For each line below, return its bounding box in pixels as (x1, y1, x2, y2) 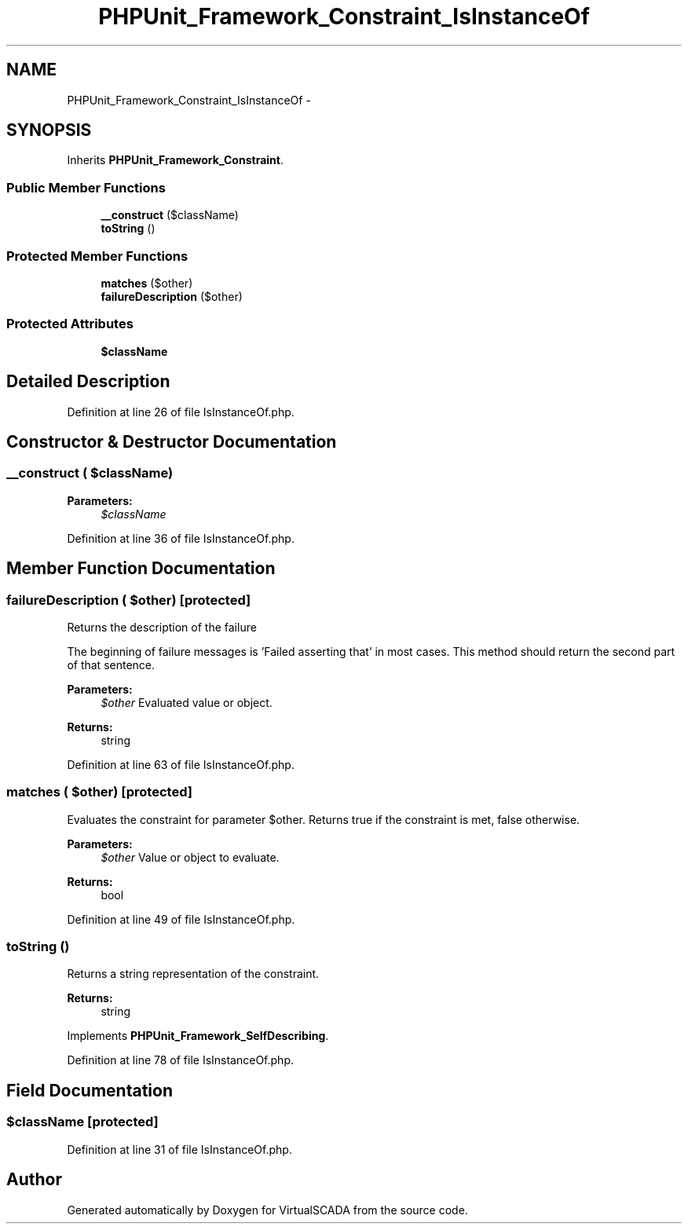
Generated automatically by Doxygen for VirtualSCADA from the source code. (67, 1203, 468, 1217)
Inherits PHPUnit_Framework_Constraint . (67, 153, 284, 167)
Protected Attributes (6, 316, 134, 332)
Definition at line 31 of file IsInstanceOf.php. (67, 1142, 292, 1156)
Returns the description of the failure (67, 620, 257, 634)
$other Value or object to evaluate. (101, 850, 280, 864)
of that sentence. (67, 657, 156, 672)
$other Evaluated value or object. (101, 695, 273, 709)
